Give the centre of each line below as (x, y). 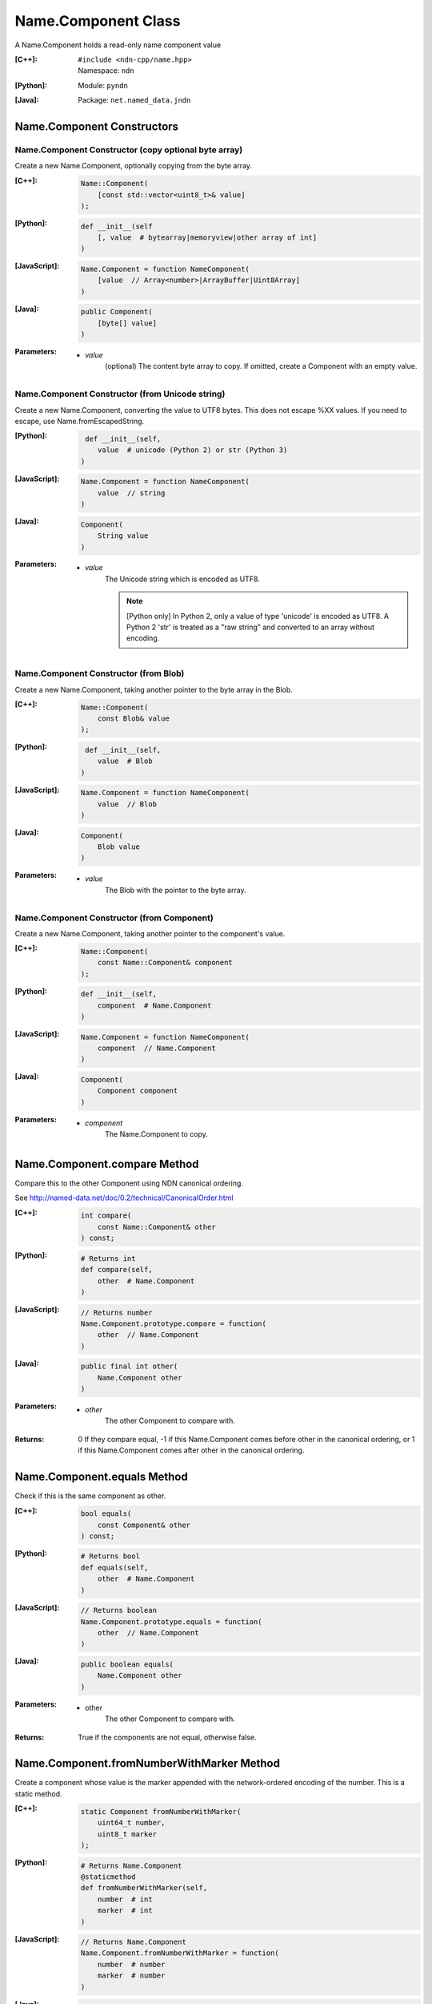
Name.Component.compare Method (107, 1164)
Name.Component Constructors (97, 126)
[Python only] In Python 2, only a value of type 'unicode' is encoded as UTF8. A (258, 616)
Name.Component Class (98, 21)
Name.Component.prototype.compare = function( (174, 1323)
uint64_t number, (131, 1823)
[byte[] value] (127, 323)
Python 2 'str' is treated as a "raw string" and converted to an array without (251, 627)
